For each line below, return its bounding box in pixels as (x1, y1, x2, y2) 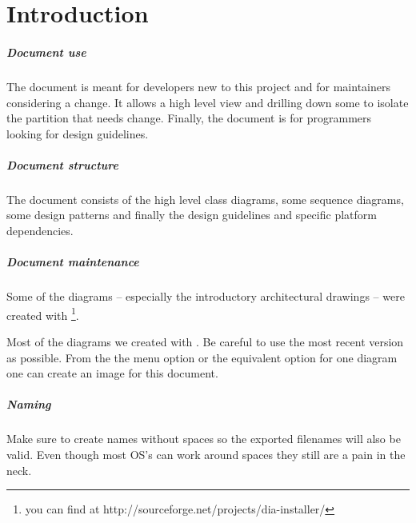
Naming (6, 396, 51, 413)
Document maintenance (6, 254, 139, 270)
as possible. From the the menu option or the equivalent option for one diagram (6, 349, 398, 365)
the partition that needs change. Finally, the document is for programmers (6, 110, 372, 126)
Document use (6, 43, 86, 60)
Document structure (6, 156, 118, 173)
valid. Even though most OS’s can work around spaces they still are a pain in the (6, 446, 406, 462)
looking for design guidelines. (6, 125, 149, 142)
